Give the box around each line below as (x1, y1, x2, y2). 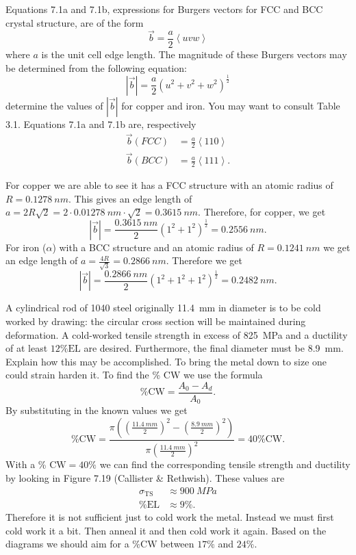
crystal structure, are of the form (5, 15, 144, 29)
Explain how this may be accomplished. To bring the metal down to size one (5, 354, 327, 368)
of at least (5, 341, 48, 355)
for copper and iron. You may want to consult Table (121, 98, 340, 112)
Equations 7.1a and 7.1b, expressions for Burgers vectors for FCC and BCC (5, 2, 323, 16)
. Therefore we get (166, 253, 243, 268)
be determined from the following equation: (5, 60, 187, 75)
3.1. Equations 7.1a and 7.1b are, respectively (5, 116, 196, 131)
